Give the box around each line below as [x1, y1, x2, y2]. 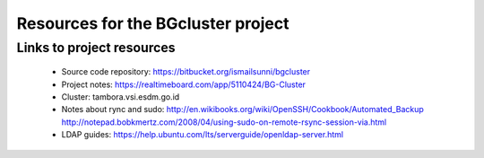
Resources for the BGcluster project [16, 13, 290, 33]
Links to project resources [16, 39, 176, 56]
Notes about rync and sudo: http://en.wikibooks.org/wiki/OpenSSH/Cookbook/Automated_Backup [61, 104, 425, 115]
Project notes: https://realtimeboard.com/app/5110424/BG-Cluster [61, 79, 307, 90]
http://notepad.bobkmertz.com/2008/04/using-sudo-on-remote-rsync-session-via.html [61, 117, 387, 127]
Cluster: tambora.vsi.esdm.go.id [61, 91, 180, 102]
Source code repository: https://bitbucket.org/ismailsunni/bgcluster [61, 66, 311, 77]
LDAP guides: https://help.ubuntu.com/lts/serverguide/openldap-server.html [61, 129, 344, 140]
